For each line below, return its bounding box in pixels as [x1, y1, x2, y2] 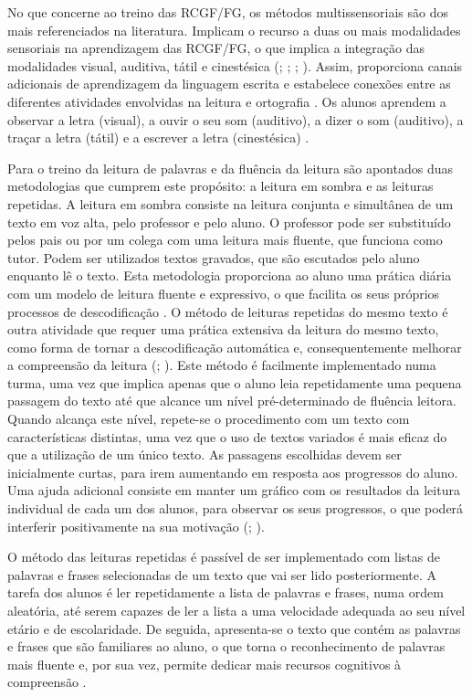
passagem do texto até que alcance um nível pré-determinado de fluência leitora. [7, 391, 456, 410]
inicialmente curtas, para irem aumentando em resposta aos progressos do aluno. [7, 462, 458, 481]
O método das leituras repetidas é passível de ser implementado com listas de [7, 547, 440, 566]
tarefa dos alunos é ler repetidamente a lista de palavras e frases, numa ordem [7, 583, 444, 602]
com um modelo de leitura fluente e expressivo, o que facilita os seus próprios [7, 283, 440, 302]
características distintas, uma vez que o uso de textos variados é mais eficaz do [7, 427, 447, 446]
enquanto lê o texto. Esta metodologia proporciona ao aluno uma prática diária [7, 266, 452, 285]
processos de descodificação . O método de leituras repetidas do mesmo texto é [7, 301, 448, 321]
